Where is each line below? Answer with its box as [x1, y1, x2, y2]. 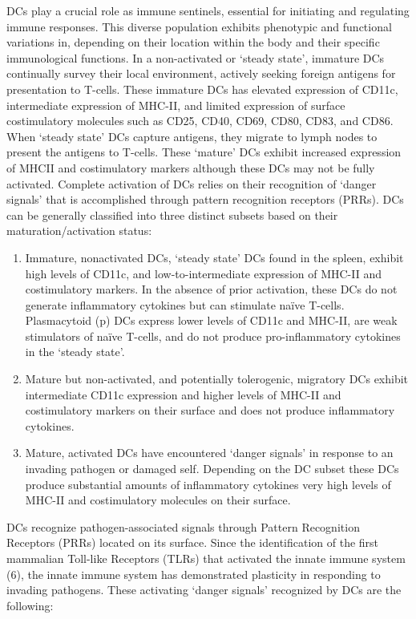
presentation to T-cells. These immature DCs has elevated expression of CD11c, [6, 80, 398, 97]
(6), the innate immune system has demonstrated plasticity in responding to [6, 565, 381, 582]
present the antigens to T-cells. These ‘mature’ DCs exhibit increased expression [6, 144, 402, 160]
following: [6, 597, 54, 613]
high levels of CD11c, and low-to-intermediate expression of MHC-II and [25, 265, 382, 281]
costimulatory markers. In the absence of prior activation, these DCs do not [25, 281, 398, 297]
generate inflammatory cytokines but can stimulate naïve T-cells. [25, 296, 345, 313]
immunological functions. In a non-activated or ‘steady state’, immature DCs [6, 49, 385, 66]
